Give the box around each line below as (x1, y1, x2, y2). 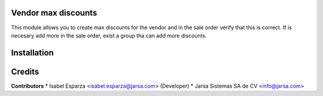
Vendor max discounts (11, 8, 97, 18)
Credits (11, 66, 39, 77)
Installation (11, 48, 54, 58)
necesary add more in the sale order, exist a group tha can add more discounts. (11, 32, 207, 39)
